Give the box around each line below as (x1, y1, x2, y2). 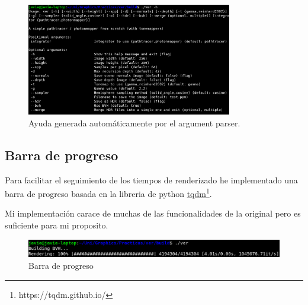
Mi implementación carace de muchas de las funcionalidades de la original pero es (5, 207, 301, 220)
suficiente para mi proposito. (5, 218, 108, 231)
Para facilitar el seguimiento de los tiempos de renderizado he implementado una (5, 173, 298, 186)
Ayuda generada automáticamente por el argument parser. (28, 116, 240, 129)
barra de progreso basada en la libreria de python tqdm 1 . (5, 186, 212, 199)
